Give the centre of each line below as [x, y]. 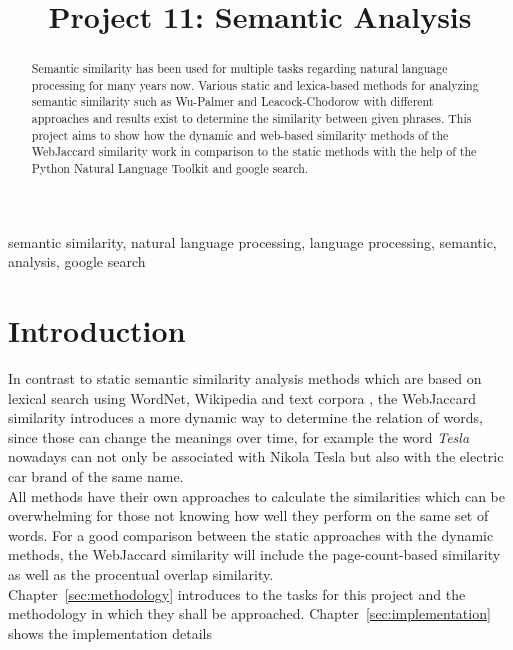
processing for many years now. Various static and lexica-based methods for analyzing [255, 84]
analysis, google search [77, 261]
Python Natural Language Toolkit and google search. [170, 168]
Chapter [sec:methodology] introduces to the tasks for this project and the [237, 593]
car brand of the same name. [96, 476]
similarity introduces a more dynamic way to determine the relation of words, [245, 417]
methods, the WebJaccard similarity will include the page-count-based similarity [254, 554]
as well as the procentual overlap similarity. [141, 574]
